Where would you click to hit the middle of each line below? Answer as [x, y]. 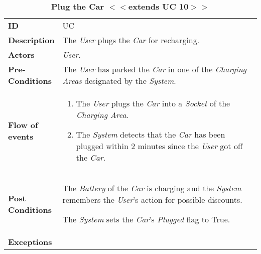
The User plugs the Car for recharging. [131, 40]
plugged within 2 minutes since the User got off [159, 146]
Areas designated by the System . [119, 81]
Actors [21, 54]
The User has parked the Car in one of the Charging [154, 69]
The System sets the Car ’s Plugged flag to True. [146, 219]
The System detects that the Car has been [151, 134]
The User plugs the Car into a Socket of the [153, 103]
